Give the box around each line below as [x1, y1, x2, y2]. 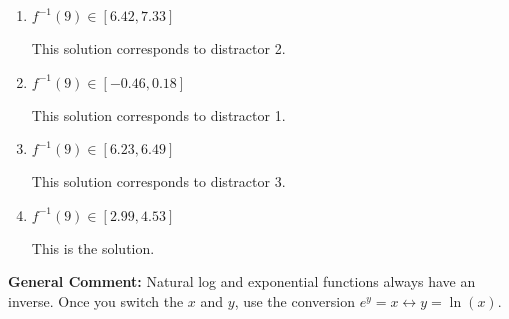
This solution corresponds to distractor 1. [31, 104, 286, 125]
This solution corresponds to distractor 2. [31, 38, 286, 58]
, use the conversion [234, 290, 355, 311]
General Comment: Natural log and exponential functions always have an [8, 271, 476, 292]
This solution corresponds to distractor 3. [31, 171, 286, 192]
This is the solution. [31, 237, 155, 258]
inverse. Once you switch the [8, 290, 184, 311]
